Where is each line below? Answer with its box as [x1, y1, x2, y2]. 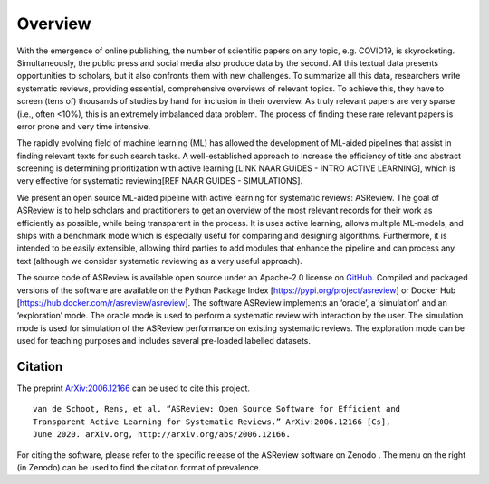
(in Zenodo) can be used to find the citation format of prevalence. [16, 462, 262, 472]
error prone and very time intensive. [16, 120, 151, 131]
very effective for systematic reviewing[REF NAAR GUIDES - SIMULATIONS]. [16, 176, 303, 186]
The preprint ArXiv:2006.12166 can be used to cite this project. [16, 383, 251, 394]
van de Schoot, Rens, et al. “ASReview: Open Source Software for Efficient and [33, 403, 401, 414]
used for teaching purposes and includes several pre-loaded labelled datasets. [16, 336, 312, 346]
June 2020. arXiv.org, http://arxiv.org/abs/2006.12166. [33, 430, 292, 440]
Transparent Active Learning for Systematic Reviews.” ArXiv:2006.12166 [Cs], [33, 416, 391, 427]
